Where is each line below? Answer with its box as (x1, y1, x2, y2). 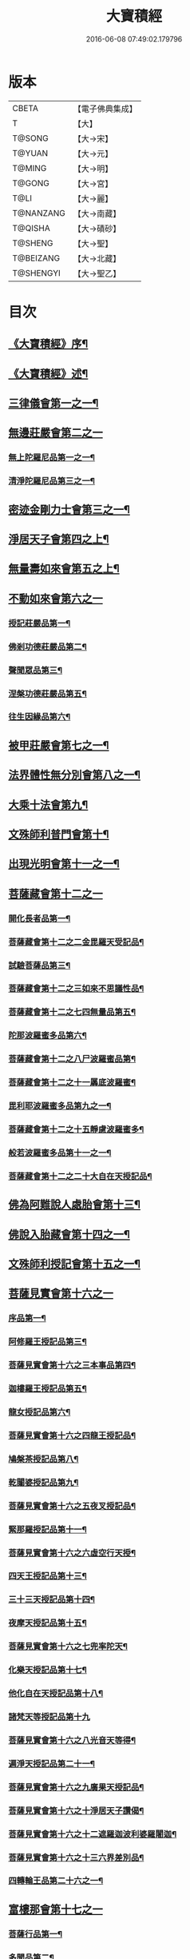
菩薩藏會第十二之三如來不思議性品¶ (8, 983, 144, 994)
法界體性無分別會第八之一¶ (8, 768, 141, 782)
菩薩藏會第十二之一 (8, 886, 103, 900)
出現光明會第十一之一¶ (8, 857, 120, 871)
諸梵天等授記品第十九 (8, 1711, 90, 1722)
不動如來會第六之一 (8, 591, 103, 605)
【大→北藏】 (73, 253, 121, 264)
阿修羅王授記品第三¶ (8, 1336, 88, 1348)
